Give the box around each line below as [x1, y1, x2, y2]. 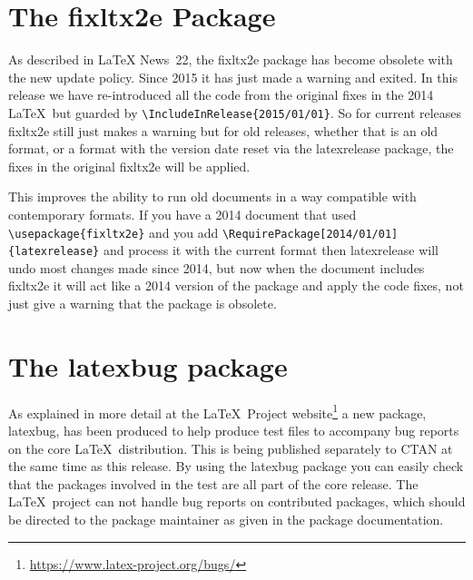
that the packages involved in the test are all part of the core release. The [8, 474, 419, 493]
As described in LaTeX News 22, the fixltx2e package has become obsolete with [8, 50, 453, 69]
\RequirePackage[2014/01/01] [222, 227, 399, 241]
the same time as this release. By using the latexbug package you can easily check [8, 457, 464, 476]
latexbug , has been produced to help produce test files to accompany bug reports [8, 421, 459, 439]
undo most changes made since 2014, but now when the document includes [8, 258, 425, 277]
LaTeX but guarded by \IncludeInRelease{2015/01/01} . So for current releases [8, 103, 462, 122]
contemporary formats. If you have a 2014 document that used [8, 204, 357, 223]
